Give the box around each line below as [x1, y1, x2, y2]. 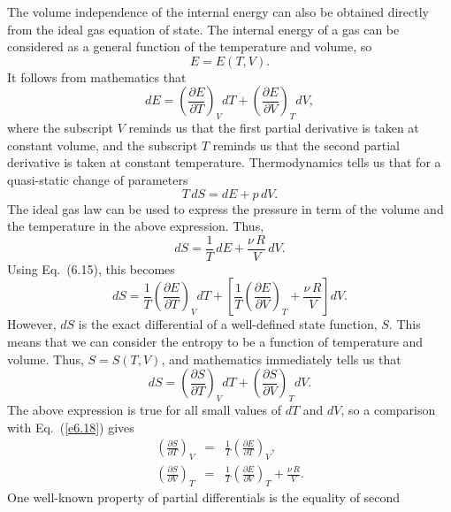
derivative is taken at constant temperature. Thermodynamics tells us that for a [7, 153, 441, 172]
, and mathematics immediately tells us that [161, 349, 401, 368]
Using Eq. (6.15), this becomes [7, 259, 175, 278]
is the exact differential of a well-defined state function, [78, 315, 378, 333]
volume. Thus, [7, 349, 84, 368]
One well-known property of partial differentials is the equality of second [7, 487, 401, 506]
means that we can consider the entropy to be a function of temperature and [7, 332, 424, 350]
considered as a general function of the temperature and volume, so [7, 37, 372, 56]
